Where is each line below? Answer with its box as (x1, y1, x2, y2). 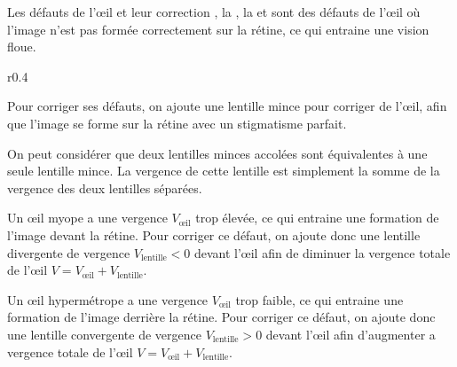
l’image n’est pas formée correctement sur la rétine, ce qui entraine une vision (7, 20, 429, 38)
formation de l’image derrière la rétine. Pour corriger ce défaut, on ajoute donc (7, 308, 436, 326)
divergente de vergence (7, 243, 130, 262)
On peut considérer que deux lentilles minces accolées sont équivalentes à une (7, 144, 428, 162)
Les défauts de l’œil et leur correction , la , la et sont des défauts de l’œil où (7, 3, 421, 20)
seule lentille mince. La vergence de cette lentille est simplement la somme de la (7, 161, 440, 180)
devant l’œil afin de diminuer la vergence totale (193, 243, 451, 262)
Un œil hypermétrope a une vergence (7, 290, 209, 308)
